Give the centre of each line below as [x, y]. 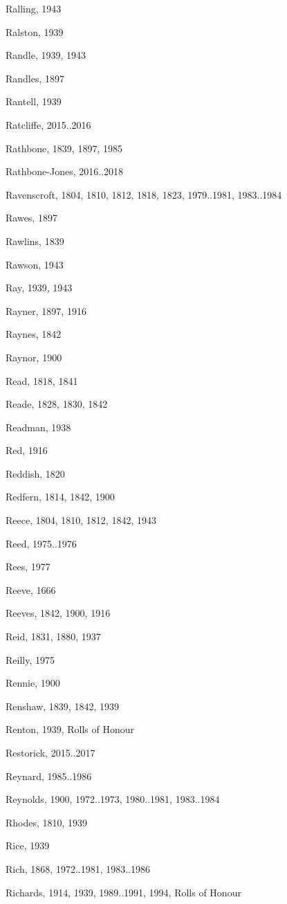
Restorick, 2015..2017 [50, 752]
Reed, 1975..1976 [41, 543]
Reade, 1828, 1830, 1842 [57, 404]
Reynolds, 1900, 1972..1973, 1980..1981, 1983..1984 [113, 799]
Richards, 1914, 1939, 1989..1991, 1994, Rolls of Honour [123, 892]
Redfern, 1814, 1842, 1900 [60, 497]
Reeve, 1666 [31, 589]
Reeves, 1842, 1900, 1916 [58, 613]
